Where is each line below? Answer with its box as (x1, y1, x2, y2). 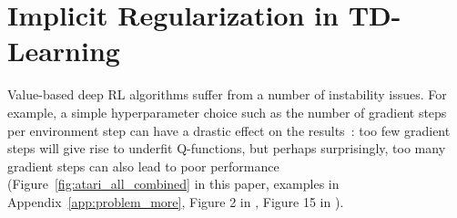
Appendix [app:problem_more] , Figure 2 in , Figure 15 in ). (7, 192, 344, 211)
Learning (7, 32, 120, 69)
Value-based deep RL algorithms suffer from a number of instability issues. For (7, 85, 447, 104)
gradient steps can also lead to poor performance (7, 156, 279, 175)
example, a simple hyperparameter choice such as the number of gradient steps (7, 102, 447, 121)
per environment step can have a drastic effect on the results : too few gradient (7, 120, 451, 140)
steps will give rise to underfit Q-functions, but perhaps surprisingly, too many (7, 139, 446, 158)
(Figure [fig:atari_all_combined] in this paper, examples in (7, 174, 340, 193)
